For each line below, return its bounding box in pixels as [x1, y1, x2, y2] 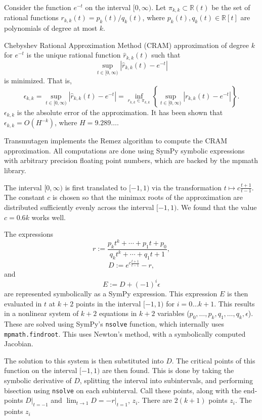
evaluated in [4, 298, 42, 308]
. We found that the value [177, 201, 257, 212]
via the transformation [152, 182, 222, 192]
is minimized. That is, [4, 75, 72, 86]
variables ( [157, 308, 190, 319]
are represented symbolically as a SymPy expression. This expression [4, 288, 217, 298]
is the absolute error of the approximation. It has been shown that [17, 107, 223, 117]
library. [4, 165, 26, 175]
